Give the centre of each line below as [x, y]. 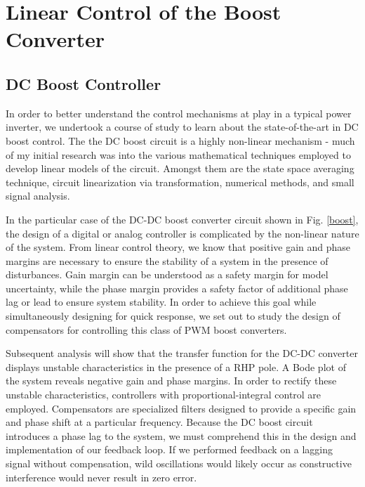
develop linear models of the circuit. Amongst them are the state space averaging [180, 168]
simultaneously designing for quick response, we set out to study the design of [173, 316]
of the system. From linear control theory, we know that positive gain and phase [178, 247]
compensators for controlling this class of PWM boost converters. [146, 329]
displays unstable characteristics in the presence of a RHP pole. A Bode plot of [176, 366]
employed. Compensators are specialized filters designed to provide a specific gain [181, 408]
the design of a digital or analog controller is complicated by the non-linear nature [182, 233]
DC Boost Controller [84, 83]
